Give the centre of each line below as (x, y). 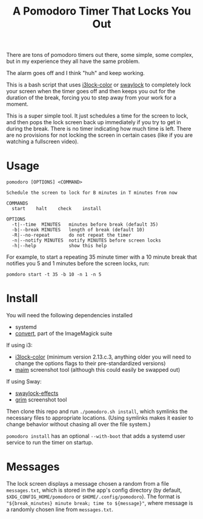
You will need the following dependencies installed (70, 316)
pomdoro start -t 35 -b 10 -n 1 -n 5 (54, 275)
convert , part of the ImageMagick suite (64, 334)
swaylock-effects (37, 393)
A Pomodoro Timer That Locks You (102, 11)
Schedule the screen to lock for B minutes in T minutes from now (92, 193)
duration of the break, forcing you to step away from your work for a (92, 98)
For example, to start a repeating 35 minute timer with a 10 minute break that (101, 257)
